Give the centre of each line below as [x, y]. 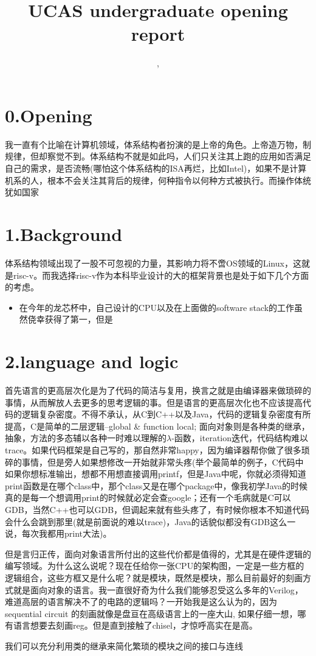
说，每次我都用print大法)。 [58, 533]
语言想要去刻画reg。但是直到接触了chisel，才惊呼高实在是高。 [135, 625]
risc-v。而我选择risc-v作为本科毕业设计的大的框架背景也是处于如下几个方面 [161, 275]
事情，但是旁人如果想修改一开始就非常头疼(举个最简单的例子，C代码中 [163, 462]
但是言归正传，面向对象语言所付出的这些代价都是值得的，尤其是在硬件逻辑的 [158, 553]
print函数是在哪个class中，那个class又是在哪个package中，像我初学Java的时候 [156, 485]
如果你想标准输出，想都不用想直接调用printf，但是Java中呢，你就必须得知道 [156, 474]
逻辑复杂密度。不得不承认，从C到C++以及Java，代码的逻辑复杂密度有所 [166, 414]
